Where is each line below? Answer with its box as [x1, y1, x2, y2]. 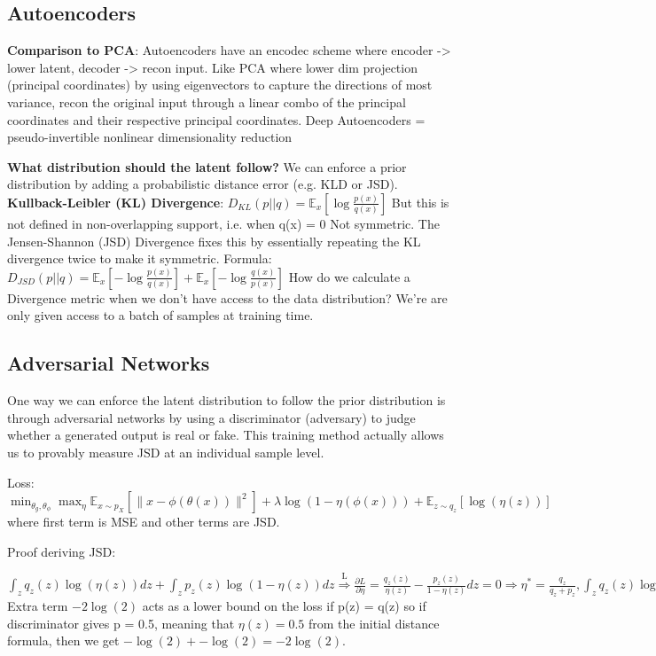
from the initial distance [308, 613, 440, 632]
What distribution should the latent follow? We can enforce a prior [7, 157, 407, 176]
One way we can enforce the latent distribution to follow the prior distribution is [7, 391, 446, 410]
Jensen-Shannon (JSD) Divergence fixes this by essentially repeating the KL [7, 231, 421, 250]
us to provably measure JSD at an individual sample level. [7, 442, 324, 461]
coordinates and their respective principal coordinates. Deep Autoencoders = [7, 110, 426, 129]
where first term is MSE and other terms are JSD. [7, 512, 280, 531]
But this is [391, 192, 449, 211]
